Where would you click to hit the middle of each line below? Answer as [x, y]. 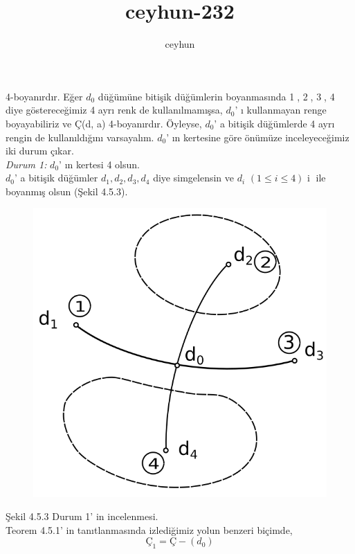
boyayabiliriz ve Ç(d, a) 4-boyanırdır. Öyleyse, [104, 123]
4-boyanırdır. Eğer [44, 96]
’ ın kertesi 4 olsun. [99, 164]
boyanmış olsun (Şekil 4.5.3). [67, 191]
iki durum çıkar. [40, 151]
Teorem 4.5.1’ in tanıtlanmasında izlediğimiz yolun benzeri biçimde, [149, 529]
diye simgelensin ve [193, 178]
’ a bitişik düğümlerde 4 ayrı [274, 123]
